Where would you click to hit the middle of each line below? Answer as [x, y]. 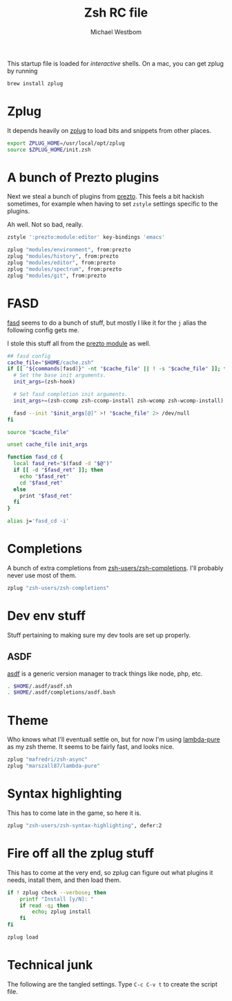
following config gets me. [43, 330]
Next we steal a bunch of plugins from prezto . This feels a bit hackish [106, 197]
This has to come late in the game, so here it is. [74, 813]
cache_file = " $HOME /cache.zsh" [51, 362]
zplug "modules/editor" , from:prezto [61, 263]
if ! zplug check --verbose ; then [57, 892]
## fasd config [29, 356]
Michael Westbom [116, 32]
